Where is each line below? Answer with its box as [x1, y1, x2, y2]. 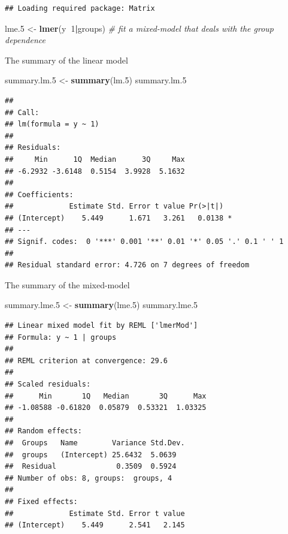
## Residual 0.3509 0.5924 [5, 462, 177, 471]
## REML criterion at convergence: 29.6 [5, 356, 168, 365]
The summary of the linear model [5, 53, 128, 66]
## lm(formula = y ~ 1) [5, 120, 99, 129]
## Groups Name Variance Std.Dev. [5, 439, 185, 447]
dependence [5, 34, 46, 46]
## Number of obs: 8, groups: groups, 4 [5, 473, 172, 482]
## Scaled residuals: [5, 380, 91, 389]
